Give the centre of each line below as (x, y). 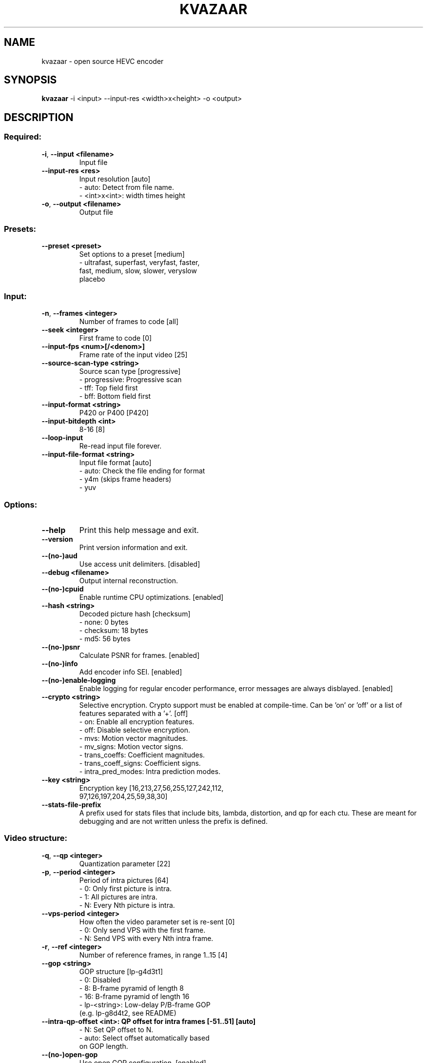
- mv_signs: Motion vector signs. (131, 746)
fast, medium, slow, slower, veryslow (138, 271)
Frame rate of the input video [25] (133, 355)
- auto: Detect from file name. (126, 187)
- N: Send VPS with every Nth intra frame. (146, 938)
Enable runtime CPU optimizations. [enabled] (151, 597)
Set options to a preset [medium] (132, 254)
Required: (23, 137)
